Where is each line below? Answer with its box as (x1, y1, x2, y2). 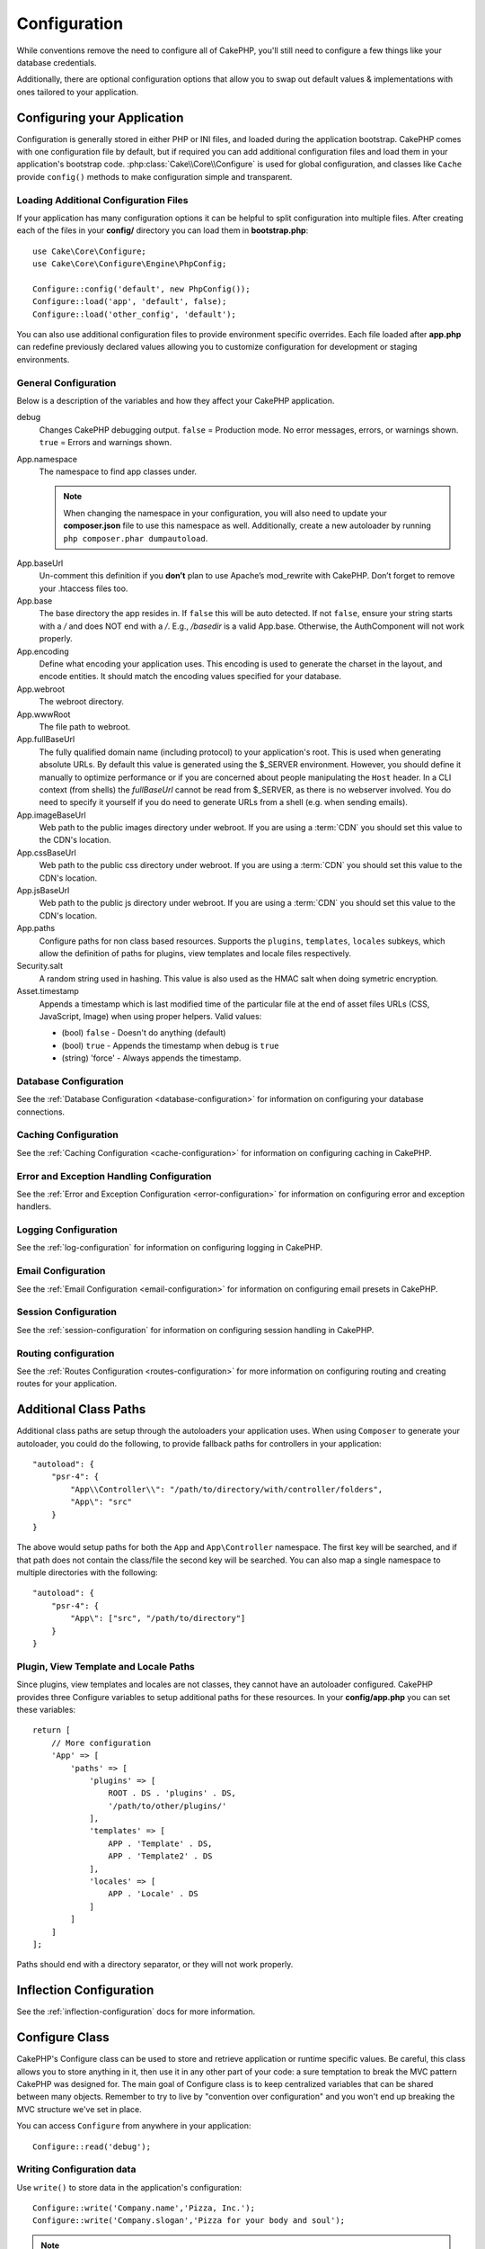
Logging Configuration (16, 1223, 119, 1236)
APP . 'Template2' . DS (108, 1851, 213, 1861)
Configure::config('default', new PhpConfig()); (32, 283, 251, 294)
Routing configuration (16, 1347, 115, 1359)
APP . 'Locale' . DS (108, 1889, 199, 1899)
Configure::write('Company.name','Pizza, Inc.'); (32, 2203, 256, 2213)
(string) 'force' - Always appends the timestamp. (61, 1053, 242, 1063)
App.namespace (16, 453, 78, 464)
